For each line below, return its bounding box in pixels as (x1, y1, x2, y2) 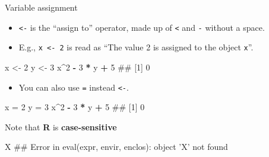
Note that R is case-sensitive (5, 120, 117, 133)
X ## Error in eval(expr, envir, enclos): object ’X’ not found (5, 140, 228, 153)
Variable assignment (5, 1, 78, 13)
